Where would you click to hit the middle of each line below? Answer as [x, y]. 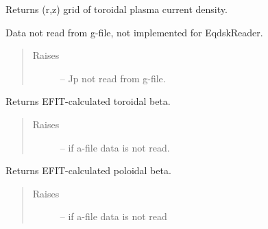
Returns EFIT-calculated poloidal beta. [88, 170]
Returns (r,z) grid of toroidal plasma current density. [117, 9]
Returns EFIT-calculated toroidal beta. [88, 101]
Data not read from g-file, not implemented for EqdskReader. [134, 32]
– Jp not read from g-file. [113, 78]
